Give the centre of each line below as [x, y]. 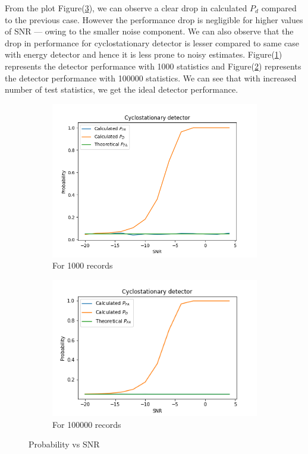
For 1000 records [83, 265]
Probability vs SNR [64, 444]
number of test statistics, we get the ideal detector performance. [122, 89]
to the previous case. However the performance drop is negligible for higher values [154, 19]
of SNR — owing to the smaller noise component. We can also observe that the [149, 31]
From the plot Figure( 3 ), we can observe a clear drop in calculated [126, 8]
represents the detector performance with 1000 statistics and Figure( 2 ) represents [153, 66]
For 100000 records [87, 424]
